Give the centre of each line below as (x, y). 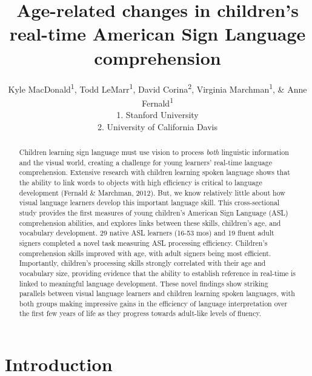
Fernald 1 (158, 102)
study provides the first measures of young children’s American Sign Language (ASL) (154, 212)
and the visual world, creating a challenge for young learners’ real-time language (145, 162)
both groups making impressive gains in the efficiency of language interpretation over (153, 303)
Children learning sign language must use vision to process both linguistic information (154, 152)
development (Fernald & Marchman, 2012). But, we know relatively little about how (152, 192)
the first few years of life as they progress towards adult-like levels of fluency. (140, 313)
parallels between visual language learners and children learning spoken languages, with (157, 293)
